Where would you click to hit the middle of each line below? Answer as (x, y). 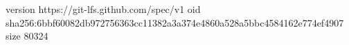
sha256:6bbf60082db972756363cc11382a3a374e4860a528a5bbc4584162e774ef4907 (175, 22)
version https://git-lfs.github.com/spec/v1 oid (103, 9)
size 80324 (27, 36)
